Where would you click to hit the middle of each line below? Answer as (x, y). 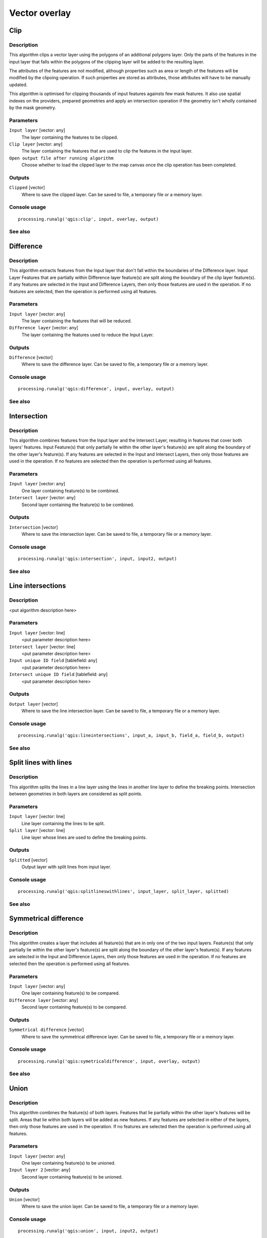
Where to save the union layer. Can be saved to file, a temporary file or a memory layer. (110, 1206)
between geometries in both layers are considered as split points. (76, 794)
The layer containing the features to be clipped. (70, 137)
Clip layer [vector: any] (36, 144)
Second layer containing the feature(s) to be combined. (78, 505)
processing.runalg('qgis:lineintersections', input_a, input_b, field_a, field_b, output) (131, 736)
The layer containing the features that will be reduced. (77, 321)
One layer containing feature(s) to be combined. (70, 491)
